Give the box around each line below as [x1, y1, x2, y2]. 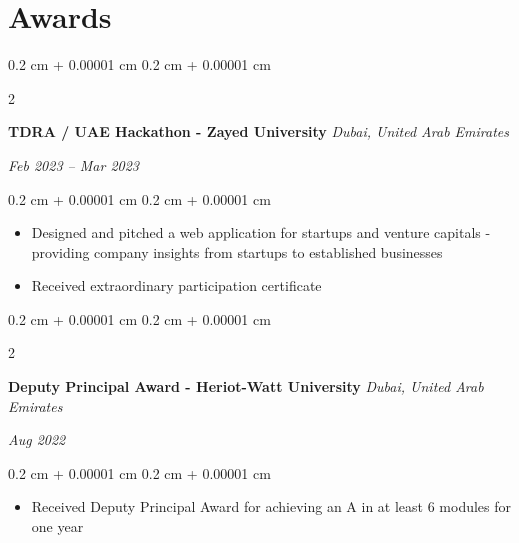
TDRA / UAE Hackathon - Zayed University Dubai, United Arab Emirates [8, 121, 510, 142]
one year [31, 516, 84, 537]
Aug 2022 [8, 429, 66, 450]
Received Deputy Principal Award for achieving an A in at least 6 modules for [31, 496, 512, 517]
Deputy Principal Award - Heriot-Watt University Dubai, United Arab [8, 376, 484, 397]
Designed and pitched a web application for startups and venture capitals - [31, 222, 491, 243]
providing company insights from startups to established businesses [31, 241, 443, 262]
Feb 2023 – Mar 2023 [8, 154, 139, 175]
